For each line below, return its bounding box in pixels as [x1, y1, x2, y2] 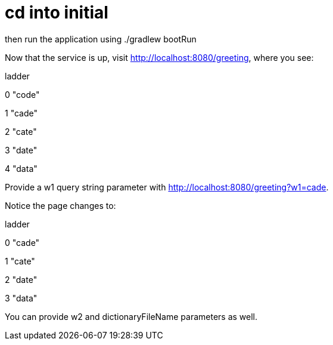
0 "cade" [5, 237, 40, 248]
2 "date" [5, 274, 38, 285]
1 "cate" [5, 255, 35, 266]
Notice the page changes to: [5, 200, 116, 211]
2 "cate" [5, 126, 37, 137]
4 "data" [5, 163, 38, 174]
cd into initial [5, 2, 108, 23]
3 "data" [5, 292, 38, 303]
